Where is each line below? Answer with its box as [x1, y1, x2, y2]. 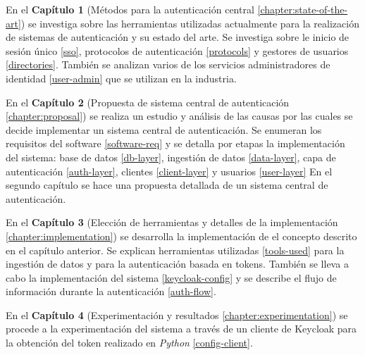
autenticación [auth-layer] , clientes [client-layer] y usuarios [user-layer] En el [6, 163, 333, 178]
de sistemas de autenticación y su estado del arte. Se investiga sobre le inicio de [6, 30, 349, 44]
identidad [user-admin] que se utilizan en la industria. [6, 70, 237, 85]
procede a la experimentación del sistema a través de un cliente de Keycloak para [6, 321, 357, 336]
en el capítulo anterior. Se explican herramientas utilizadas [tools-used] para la [6, 242, 345, 257]
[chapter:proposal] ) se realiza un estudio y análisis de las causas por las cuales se [6, 108, 353, 123]
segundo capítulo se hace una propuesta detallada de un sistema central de [6, 177, 328, 192]
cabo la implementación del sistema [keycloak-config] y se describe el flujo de [6, 270, 337, 285]
